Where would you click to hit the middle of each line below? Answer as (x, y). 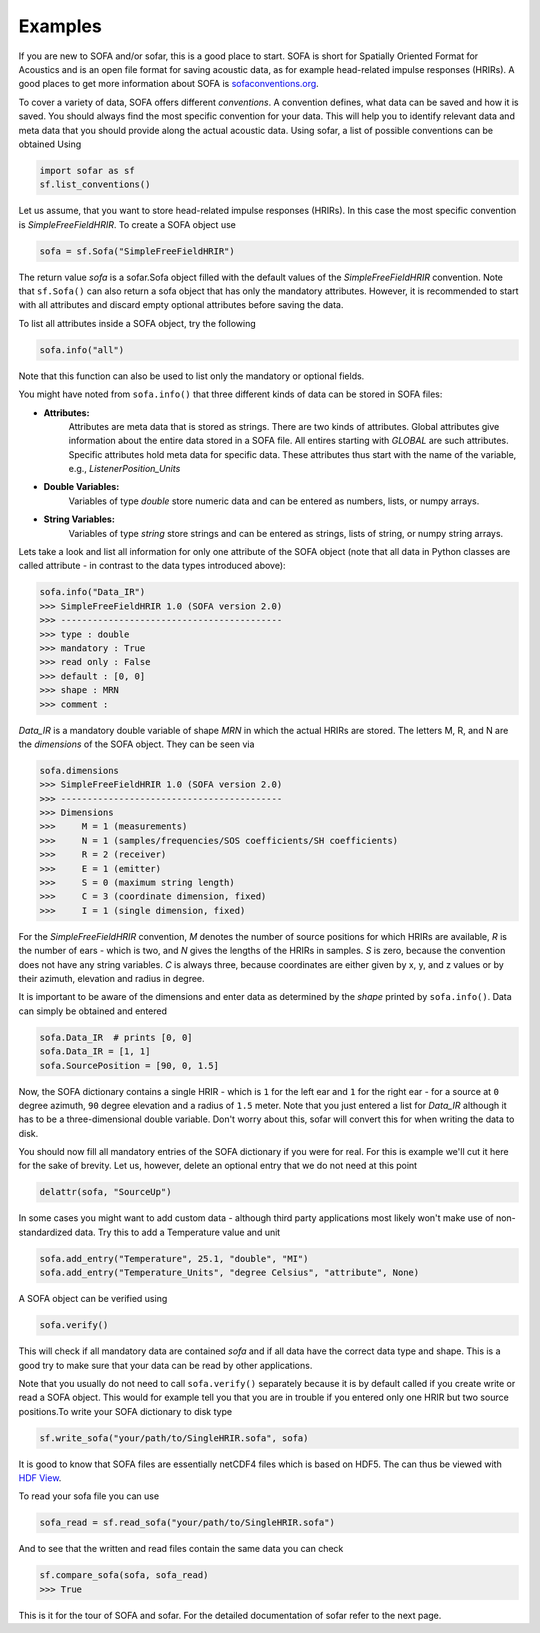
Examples (60, 26)
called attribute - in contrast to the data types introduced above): (152, 566)
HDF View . (40, 1478)
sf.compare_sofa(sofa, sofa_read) (124, 1575)
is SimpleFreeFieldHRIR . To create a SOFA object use (127, 224)
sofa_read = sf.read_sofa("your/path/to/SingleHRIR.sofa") (187, 1523)
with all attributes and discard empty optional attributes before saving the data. (181, 305)
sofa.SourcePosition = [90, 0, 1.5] (129, 1065)
